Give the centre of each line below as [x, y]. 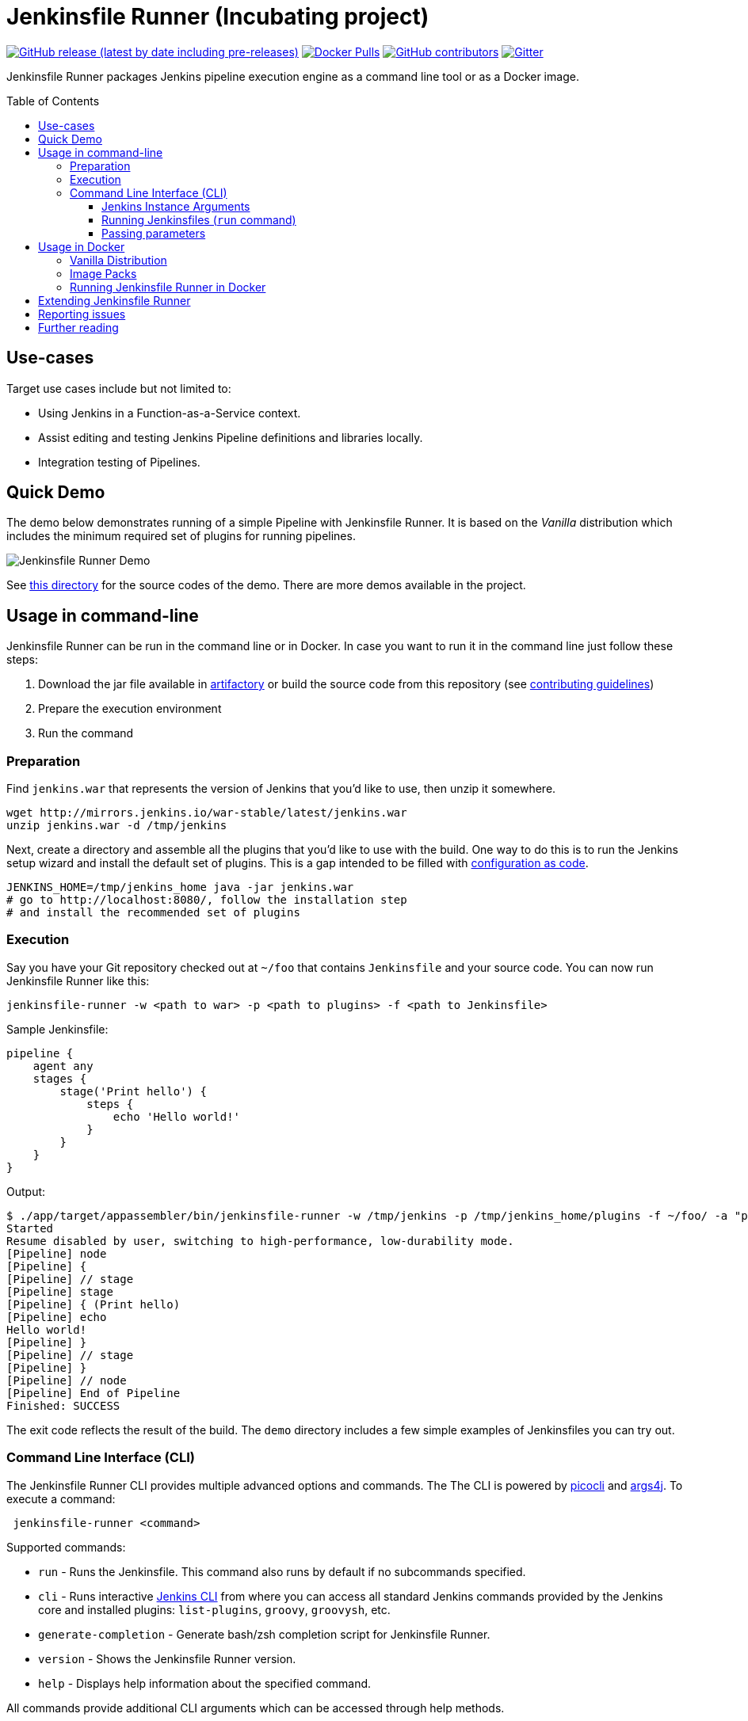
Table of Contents [53, 101]
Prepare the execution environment [130, 709]
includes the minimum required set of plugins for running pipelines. [181, 536]
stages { [60, 1078]
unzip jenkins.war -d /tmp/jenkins [117, 826]
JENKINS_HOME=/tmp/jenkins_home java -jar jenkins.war [180, 887]
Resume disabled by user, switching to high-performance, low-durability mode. [260, 1241]
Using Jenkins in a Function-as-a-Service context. [170, 413]
